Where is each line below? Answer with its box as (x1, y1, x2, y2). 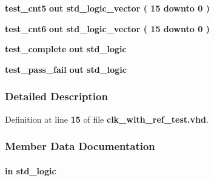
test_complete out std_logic (5, 43, 127, 55)
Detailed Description (5, 89, 108, 104)
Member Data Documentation (5, 138, 155, 154)
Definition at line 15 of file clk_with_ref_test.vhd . (5, 112, 209, 125)
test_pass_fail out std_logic (5, 63, 127, 75)
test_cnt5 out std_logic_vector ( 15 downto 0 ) (5, 2, 210, 14)
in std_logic (5, 164, 56, 177)
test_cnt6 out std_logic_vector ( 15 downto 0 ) (5, 22, 210, 35)
